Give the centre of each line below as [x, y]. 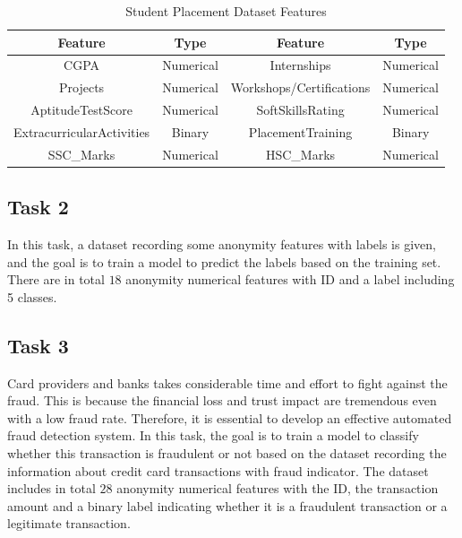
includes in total [51, 488]
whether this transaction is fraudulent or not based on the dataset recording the [227, 453]
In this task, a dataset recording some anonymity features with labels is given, [222, 244]
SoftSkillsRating [300, 110]
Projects [82, 87]
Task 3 [38, 345]
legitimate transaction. [69, 523]
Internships [300, 65]
